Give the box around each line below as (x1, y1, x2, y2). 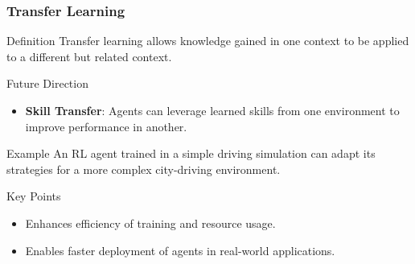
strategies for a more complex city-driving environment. (6, 160, 281, 177)
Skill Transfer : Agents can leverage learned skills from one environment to (25, 102, 400, 118)
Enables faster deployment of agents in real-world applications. (25, 241, 335, 258)
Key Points (6, 188, 61, 204)
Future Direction (6, 75, 88, 92)
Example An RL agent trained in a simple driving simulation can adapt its (6, 145, 376, 162)
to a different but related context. (6, 47, 172, 64)
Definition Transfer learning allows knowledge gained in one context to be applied (6, 32, 409, 49)
